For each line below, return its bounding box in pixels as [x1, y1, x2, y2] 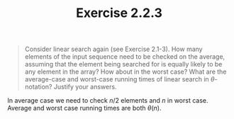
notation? [24, 83, 52, 91]
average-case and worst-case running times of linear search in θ [24, 75, 215, 84]
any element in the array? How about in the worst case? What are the [24, 67, 227, 76]
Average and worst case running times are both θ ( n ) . [7, 104, 162, 113]
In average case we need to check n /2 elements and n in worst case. [7, 96, 208, 105]
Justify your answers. [53, 83, 117, 91]
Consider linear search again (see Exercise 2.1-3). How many [24, 45, 204, 54]
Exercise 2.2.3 [75, 5, 163, 21]
